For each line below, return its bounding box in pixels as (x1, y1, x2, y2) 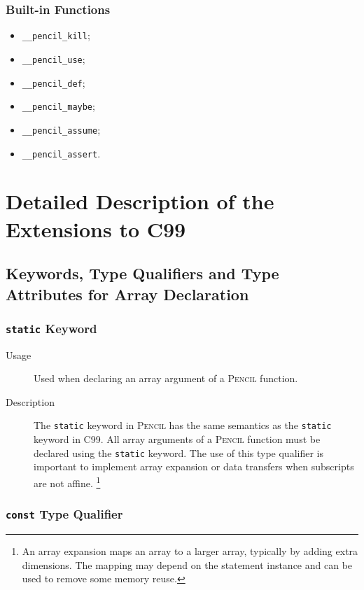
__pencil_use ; (22, 51, 85, 66)
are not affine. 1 (34, 473, 101, 490)
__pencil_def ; (22, 75, 85, 90)
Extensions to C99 (6, 214, 186, 243)
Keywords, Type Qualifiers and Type (6, 262, 279, 284)
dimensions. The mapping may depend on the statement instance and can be (22, 557, 353, 572)
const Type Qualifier (6, 505, 123, 523)
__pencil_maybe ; (22, 99, 95, 113)
